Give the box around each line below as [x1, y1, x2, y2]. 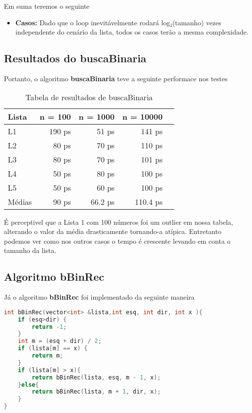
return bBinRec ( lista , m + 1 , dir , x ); [32, 388, 161, 395]
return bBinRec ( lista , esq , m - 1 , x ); [32, 374, 161, 381]
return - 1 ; [32, 323, 67, 330]
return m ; [32, 352, 63, 359]
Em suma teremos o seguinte [4, 1, 90, 11]
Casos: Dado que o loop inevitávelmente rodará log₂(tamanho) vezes [15, 17, 221, 27]
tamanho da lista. [4, 245, 56, 255]
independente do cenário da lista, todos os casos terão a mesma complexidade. [15, 27, 249, 37]
